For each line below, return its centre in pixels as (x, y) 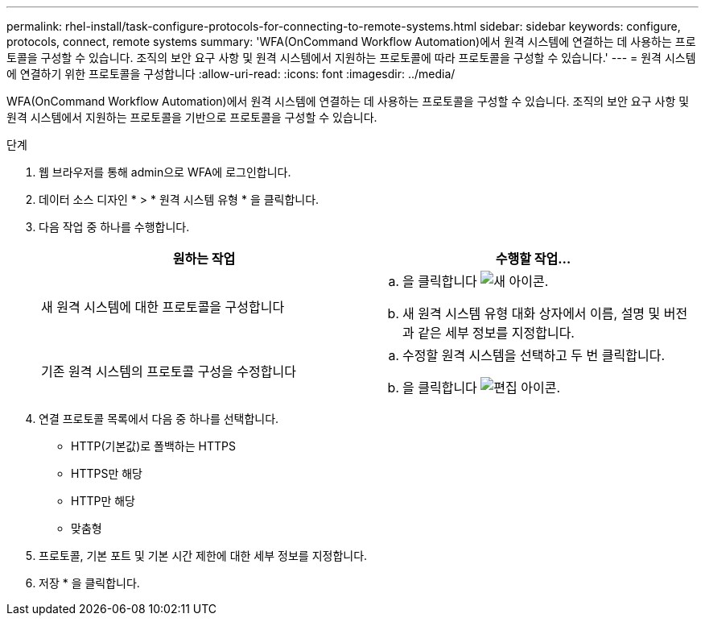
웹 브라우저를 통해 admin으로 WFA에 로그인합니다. (165, 172)
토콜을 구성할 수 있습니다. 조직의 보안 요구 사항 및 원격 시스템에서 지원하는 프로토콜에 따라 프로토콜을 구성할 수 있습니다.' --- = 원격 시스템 (351, 58)
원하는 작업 (204, 259)
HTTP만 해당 (103, 501)
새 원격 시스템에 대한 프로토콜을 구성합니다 (163, 307)
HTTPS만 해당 (107, 473)
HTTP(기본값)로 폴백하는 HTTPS (153, 446)
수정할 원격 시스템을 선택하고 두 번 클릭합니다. (534, 355)
